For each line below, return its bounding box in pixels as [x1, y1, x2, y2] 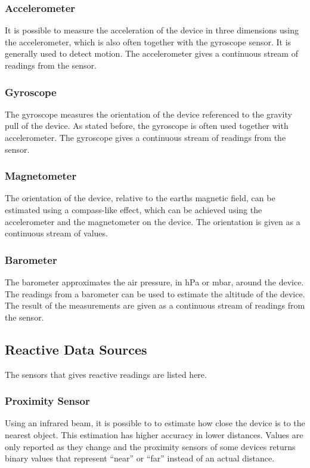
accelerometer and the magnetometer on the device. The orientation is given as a [5, 215, 300, 227]
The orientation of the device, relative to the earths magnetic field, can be [5, 192, 275, 204]
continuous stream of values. [5, 227, 108, 239]
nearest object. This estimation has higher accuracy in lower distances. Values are [5, 428, 303, 441]
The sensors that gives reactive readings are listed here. [5, 368, 207, 380]
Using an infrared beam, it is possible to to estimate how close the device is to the [5, 417, 305, 429]
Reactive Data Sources [5, 340, 147, 358]
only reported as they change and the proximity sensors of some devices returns [5, 440, 296, 452]
